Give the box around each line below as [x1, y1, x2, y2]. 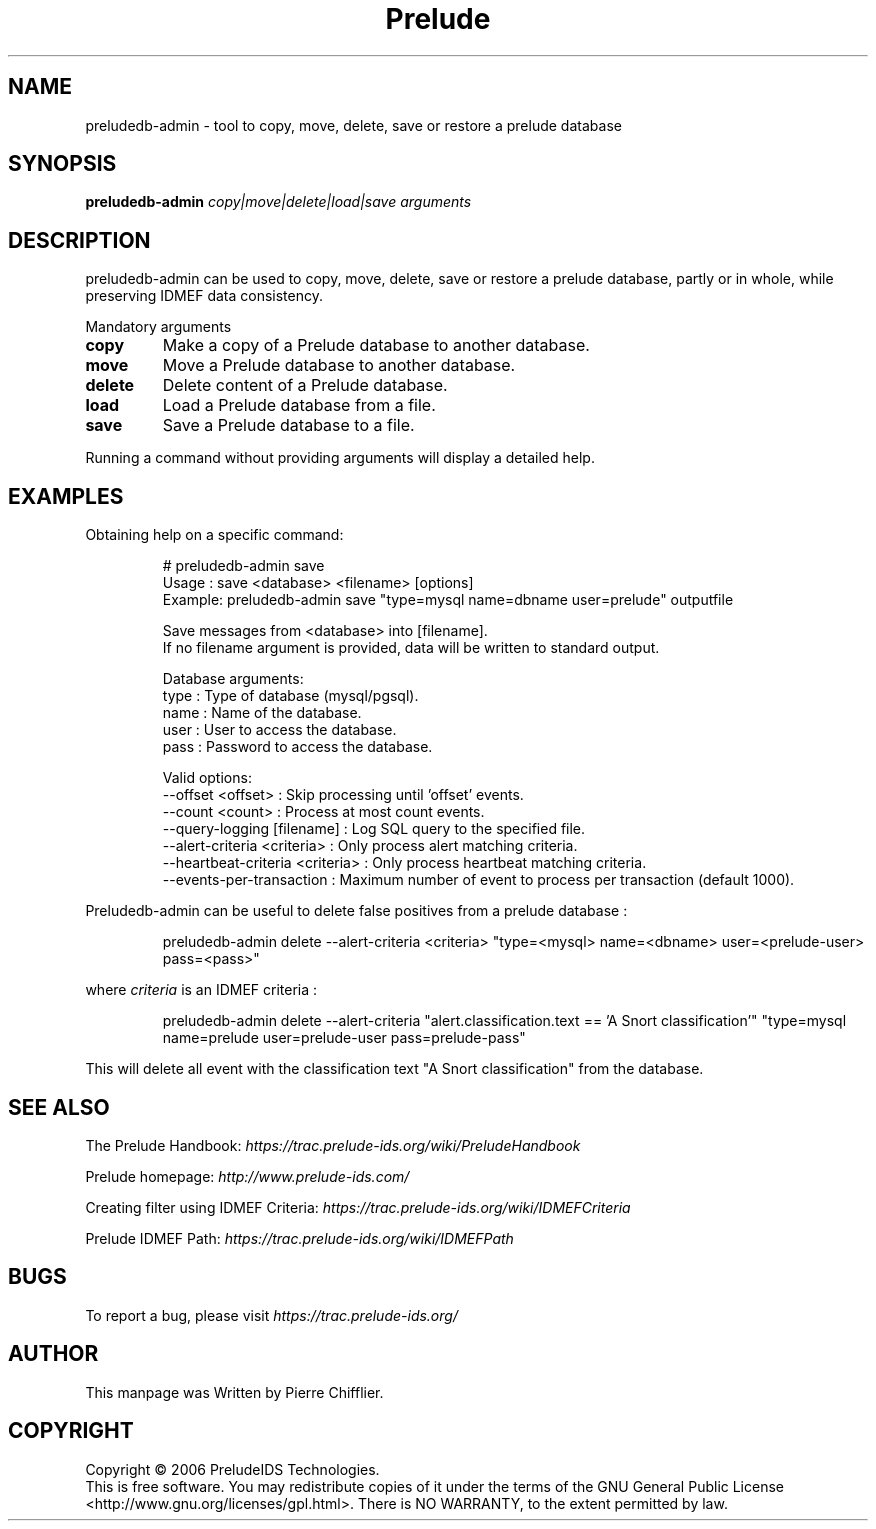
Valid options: [162, 769, 252, 787]
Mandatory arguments [85, 318, 232, 336]
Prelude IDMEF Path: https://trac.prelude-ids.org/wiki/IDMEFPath [85, 1229, 514, 1247]
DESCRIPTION [8, 227, 151, 253]
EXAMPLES [8, 483, 124, 509]
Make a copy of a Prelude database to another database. [162, 335, 590, 356]
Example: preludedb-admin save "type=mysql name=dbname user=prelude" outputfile [162, 591, 734, 609]
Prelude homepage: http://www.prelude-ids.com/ [85, 1167, 410, 1185]
